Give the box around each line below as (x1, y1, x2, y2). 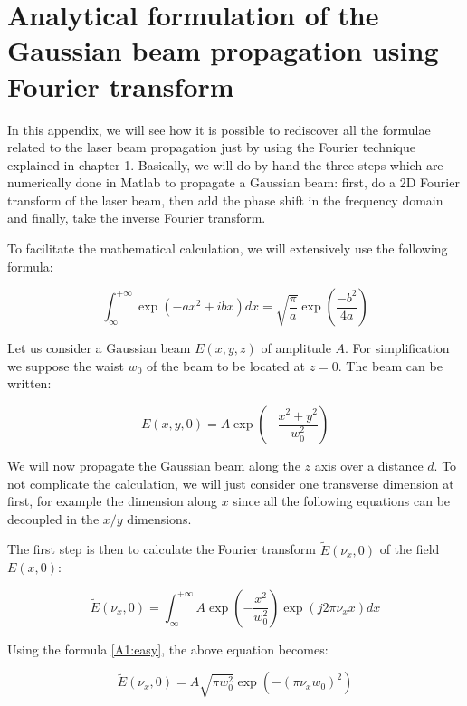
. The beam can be (338, 356, 443, 375)
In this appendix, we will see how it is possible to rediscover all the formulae (7, 119, 431, 138)
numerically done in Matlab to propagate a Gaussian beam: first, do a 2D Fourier (7, 173, 460, 192)
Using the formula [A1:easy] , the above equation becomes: (7, 639, 329, 658)
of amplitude (261, 339, 331, 358)
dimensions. (127, 509, 192, 528)
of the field (379, 539, 440, 558)
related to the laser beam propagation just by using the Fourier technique (7, 138, 415, 157)
